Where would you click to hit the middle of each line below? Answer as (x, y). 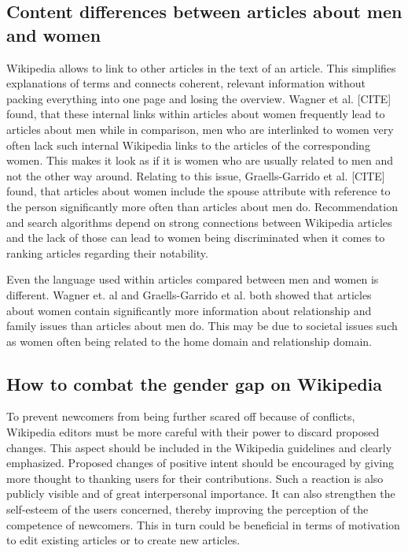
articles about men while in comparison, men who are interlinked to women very (200, 129)
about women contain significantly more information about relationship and (189, 310)
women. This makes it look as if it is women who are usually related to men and (200, 160)
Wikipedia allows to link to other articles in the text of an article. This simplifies (201, 67)
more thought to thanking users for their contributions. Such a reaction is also (195, 478)
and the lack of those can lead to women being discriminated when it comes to (196, 238)
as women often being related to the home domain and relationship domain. (189, 341)
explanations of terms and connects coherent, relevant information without (186, 83)
